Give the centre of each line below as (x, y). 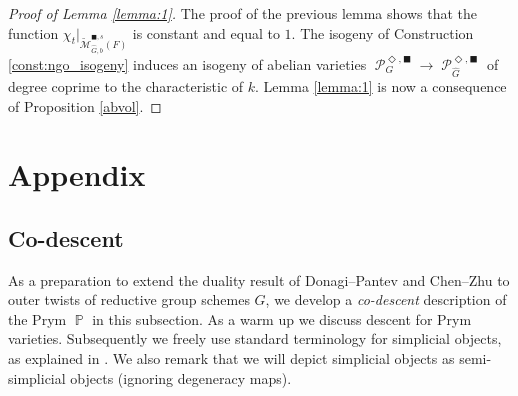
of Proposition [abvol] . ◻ (85, 105)
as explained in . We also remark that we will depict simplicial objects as (231, 358)
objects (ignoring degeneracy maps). (181, 377)
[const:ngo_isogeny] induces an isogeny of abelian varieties (187, 63)
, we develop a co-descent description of (386, 299)
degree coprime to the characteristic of (126, 85)
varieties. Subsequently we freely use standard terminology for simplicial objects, (255, 338)
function (33, 32)
